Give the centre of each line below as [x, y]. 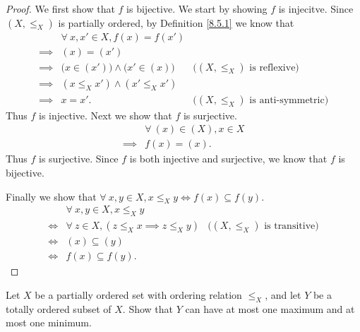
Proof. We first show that [60, 8]
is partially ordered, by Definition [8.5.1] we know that [176, 22]
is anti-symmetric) [289, 100]
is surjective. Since [79, 159]
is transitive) [292, 226]
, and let [283, 294]
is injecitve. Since [316, 8]
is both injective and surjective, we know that [228, 159]
